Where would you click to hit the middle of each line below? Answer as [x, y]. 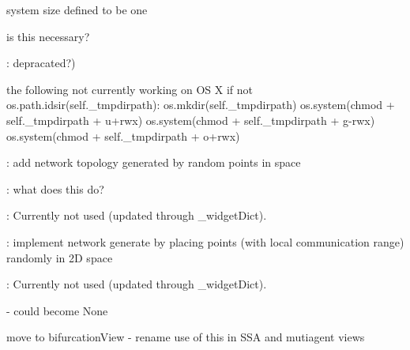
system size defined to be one [77, 9]
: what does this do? [55, 188]
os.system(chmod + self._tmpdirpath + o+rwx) [123, 135]
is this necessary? [48, 36]
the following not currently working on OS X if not [130, 89]
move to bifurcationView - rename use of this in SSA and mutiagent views [186, 337]
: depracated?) [41, 63]
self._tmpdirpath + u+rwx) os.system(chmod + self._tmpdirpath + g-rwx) [191, 120]
